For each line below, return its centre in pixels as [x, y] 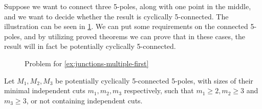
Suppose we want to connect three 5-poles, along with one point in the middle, [128, 6]
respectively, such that [159, 90]
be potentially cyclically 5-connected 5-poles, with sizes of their [154, 80]
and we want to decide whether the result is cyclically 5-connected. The [116, 16]
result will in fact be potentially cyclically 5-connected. [90, 46]
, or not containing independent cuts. [84, 100]
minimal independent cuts [45, 90]
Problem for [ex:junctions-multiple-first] [87, 63]
